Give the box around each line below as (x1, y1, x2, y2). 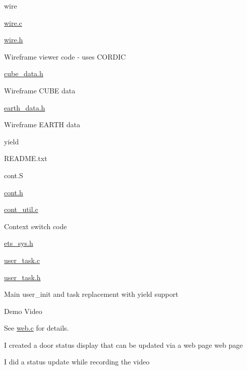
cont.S (4, 170, 23, 180)
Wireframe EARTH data (4, 119, 80, 130)
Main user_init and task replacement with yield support (4, 289, 178, 299)
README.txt (4, 153, 47, 164)
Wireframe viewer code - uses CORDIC (4, 51, 126, 62)
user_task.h (4, 272, 41, 282)
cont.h (4, 187, 23, 197)
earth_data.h (4, 102, 45, 113)
